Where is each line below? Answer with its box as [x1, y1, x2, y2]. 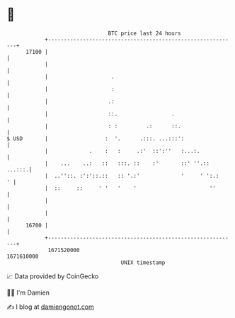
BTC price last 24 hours [108, 30, 181, 37]
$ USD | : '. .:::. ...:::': [6, 135, 185, 142]
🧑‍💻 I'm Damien [6, 288, 50, 297]
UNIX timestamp [120, 259, 166, 266]
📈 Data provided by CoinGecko [6, 272, 99, 280]
